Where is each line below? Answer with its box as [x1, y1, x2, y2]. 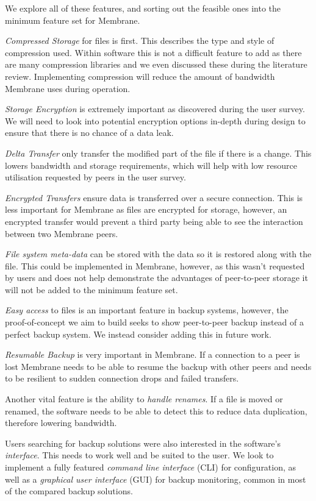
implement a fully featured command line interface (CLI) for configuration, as [5, 461, 296, 473]
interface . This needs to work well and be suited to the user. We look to [5, 449, 274, 461]
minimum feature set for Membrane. [5, 13, 140, 26]
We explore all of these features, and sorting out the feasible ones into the [5, 2, 281, 14]
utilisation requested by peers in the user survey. [5, 171, 186, 183]
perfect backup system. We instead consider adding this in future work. [5, 327, 271, 340]
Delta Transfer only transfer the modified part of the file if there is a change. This [5, 146, 312, 159]
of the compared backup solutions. [5, 485, 133, 497]
